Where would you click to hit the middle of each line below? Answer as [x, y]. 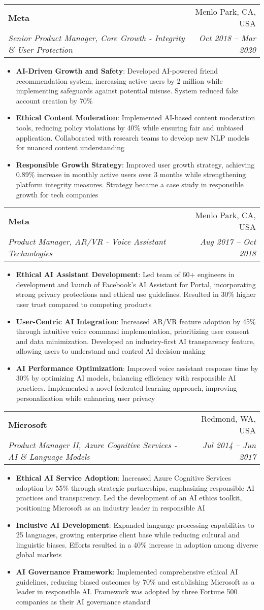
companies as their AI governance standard [83, 601]
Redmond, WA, [228, 419]
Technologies [30, 253]
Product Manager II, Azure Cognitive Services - [93, 445]
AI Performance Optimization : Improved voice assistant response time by [137, 368]
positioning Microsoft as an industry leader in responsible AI [110, 508]
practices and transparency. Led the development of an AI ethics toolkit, [129, 498]
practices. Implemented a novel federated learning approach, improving [126, 388]
